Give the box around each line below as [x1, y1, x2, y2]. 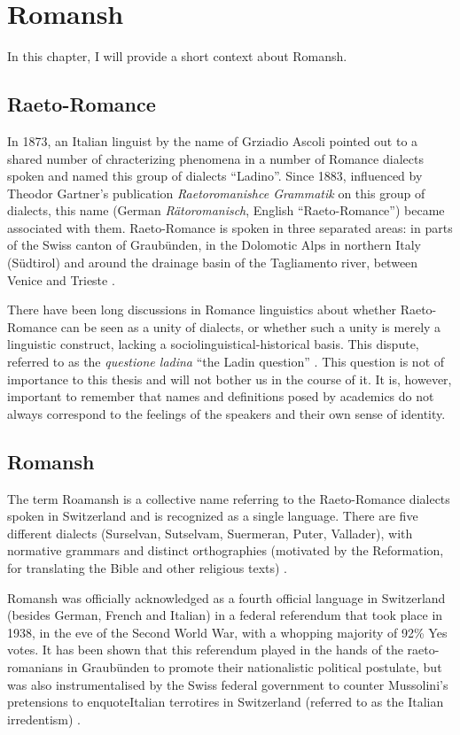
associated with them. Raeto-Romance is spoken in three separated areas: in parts [7, 218, 453, 236]
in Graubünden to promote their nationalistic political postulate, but [66, 657, 442, 676]
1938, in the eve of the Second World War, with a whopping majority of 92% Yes [7, 623, 448, 641]
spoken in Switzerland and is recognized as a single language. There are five [7, 507, 418, 525]
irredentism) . [7, 709, 82, 728]
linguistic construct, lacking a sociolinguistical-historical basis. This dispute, [7, 335, 419, 353]
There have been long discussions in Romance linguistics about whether [7, 300, 396, 319]
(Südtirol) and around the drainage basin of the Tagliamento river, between [7, 253, 418, 272]
